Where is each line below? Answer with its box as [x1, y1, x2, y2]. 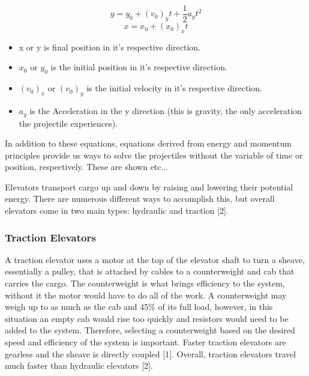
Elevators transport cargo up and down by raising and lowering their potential [5, 180, 293, 193]
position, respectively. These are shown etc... [5, 160, 169, 173]
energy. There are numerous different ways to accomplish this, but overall [5, 192, 275, 205]
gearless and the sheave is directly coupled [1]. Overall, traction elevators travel [5, 347, 296, 360]
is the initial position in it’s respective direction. [50, 61, 227, 73]
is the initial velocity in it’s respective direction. [86, 82, 262, 94]
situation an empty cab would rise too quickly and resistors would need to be [5, 312, 289, 324]
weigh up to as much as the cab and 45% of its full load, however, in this [5, 300, 273, 313]
